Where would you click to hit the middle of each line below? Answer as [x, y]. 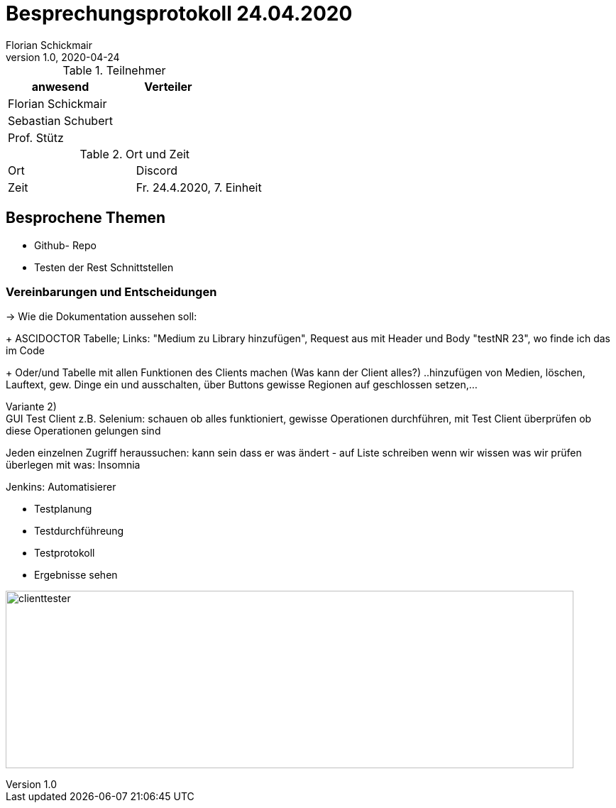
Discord [156, 170]
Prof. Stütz [36, 137]
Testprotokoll [65, 553]
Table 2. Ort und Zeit [135, 154]
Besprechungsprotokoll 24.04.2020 [179, 13]
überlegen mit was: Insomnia [73, 465]
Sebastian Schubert [60, 120]
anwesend [60, 86]
